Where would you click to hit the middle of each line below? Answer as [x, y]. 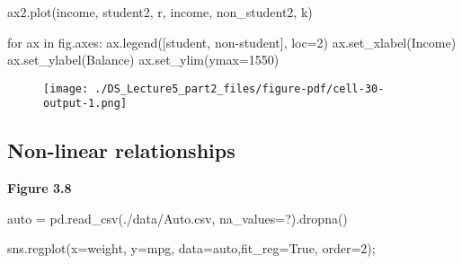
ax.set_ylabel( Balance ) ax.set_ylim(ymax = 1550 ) [143, 60]
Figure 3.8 [40, 188]
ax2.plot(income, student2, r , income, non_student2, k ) [160, 12]
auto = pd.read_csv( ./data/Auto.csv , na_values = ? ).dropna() [178, 218]
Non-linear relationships [121, 150]
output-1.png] [85, 104]
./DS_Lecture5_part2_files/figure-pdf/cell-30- [240, 88]
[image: [66, 88]
